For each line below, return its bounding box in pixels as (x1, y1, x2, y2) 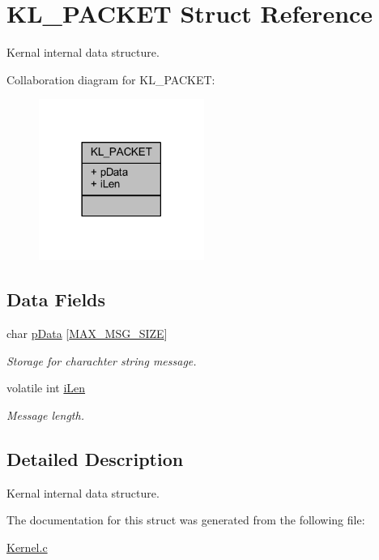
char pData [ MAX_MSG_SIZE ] (6, 324, 168, 341)
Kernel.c (6, 538, 48, 555)
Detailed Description (6, 446, 184, 471)
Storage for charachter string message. (6, 352, 197, 369)
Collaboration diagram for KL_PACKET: (6, 71, 215, 88)
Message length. (6, 406, 84, 423)
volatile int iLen (6, 379, 86, 396)
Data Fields (6, 287, 106, 312)
